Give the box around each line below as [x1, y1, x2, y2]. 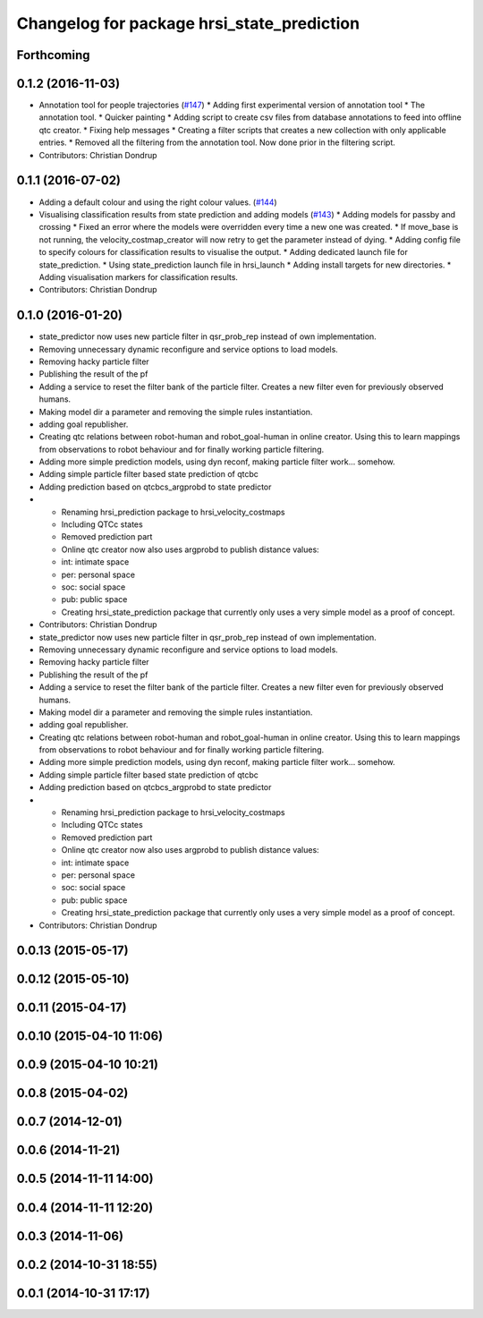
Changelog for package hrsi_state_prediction [16, 13, 360, 33]
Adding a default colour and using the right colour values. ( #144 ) [38, 197, 277, 208]
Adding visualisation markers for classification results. [38, 271, 239, 282]
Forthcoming [16, 47, 90, 63]
